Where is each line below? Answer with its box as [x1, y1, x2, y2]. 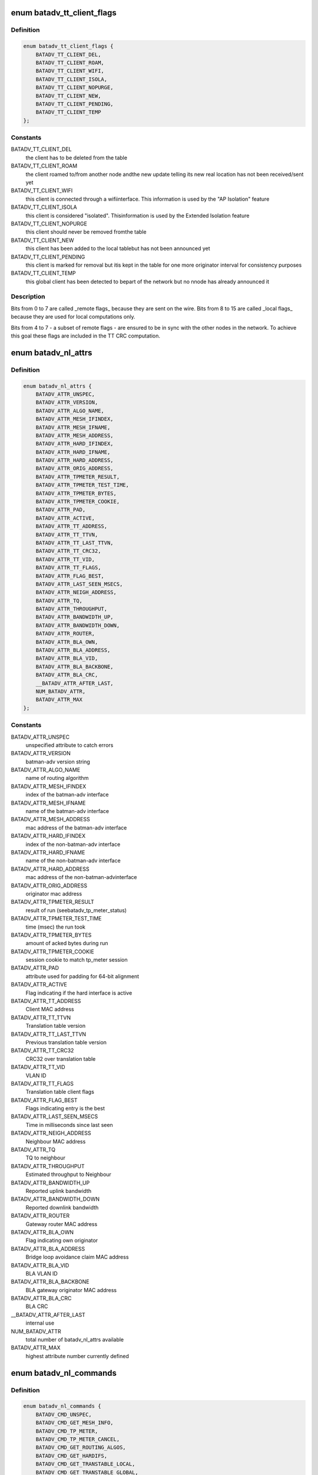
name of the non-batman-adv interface [25, 857, 121, 864]
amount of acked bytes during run [25, 940, 108, 947]
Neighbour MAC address [25, 1138, 86, 1145]
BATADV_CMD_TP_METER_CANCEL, [35, 1435, 120, 1443]
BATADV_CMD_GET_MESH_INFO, [35, 1420, 114, 1426]
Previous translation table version [25, 1038, 107, 1045]
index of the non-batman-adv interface [25, 841, 121, 848]
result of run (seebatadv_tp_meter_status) [25, 906, 127, 914]
